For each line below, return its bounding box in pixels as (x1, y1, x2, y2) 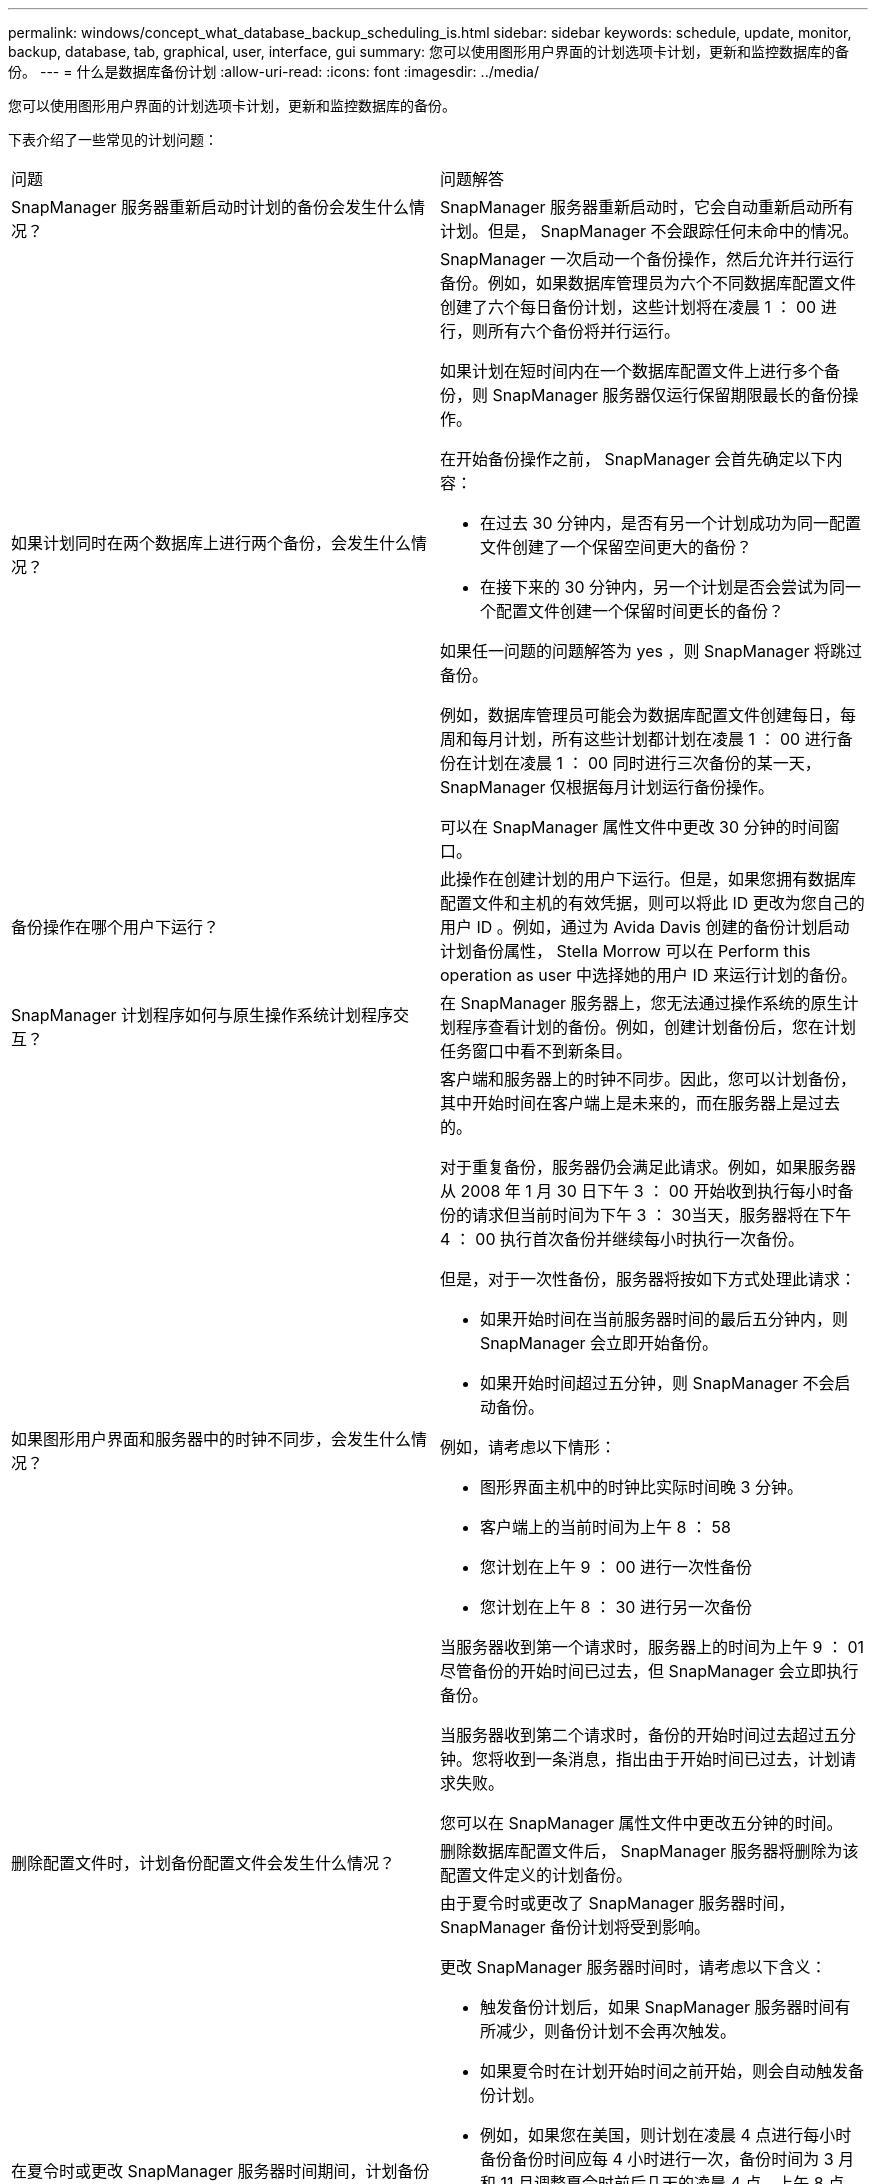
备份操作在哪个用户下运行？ (11, 917, 220, 937)
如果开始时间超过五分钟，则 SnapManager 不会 (480, 1373, 835, 1393)
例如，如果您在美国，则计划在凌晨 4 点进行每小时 (480, 2125, 852, 2145)
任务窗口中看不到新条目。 (440, 1041, 633, 1061)
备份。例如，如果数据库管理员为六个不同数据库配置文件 (440, 273, 857, 293)
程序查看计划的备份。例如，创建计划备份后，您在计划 (456, 1017, 857, 1037)
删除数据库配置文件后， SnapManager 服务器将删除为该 (440, 1841, 859, 1861)
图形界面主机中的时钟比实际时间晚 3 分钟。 (480, 1477, 803, 1497)
